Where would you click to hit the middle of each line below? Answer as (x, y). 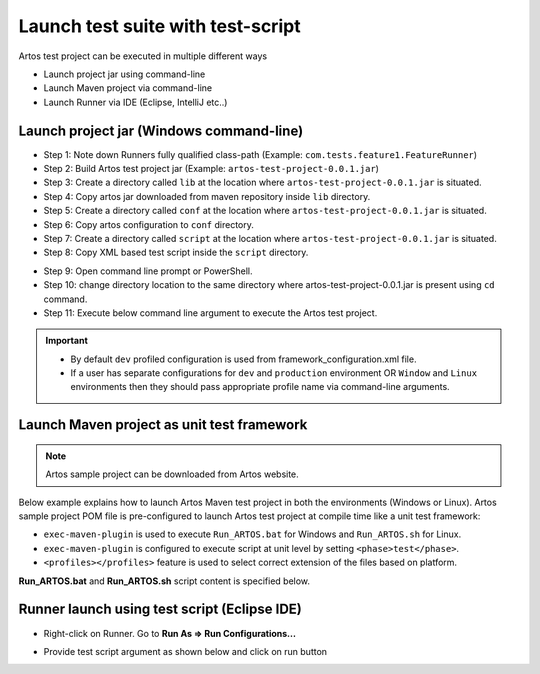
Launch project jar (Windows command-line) (161, 130)
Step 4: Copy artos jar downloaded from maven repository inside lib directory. (207, 196)
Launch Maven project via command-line (128, 88)
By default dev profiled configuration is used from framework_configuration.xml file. (243, 359)
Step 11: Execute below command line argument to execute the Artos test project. (210, 312)
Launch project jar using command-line (124, 74)
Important (67, 341)
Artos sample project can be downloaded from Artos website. (172, 474)
